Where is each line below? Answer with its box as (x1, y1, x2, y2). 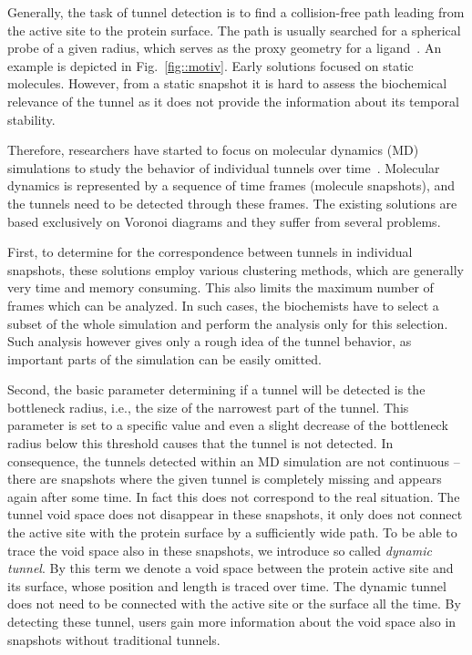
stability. (7, 109, 56, 128)
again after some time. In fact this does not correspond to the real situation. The (7, 486, 460, 506)
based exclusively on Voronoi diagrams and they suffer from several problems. (7, 211, 441, 230)
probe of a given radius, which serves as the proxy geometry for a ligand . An (7, 38, 442, 57)
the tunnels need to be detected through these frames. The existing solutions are (7, 193, 457, 212)
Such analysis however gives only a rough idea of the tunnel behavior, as (7, 332, 412, 351)
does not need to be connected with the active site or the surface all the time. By (7, 594, 461, 613)
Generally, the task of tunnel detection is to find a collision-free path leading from (7, 3, 465, 21)
